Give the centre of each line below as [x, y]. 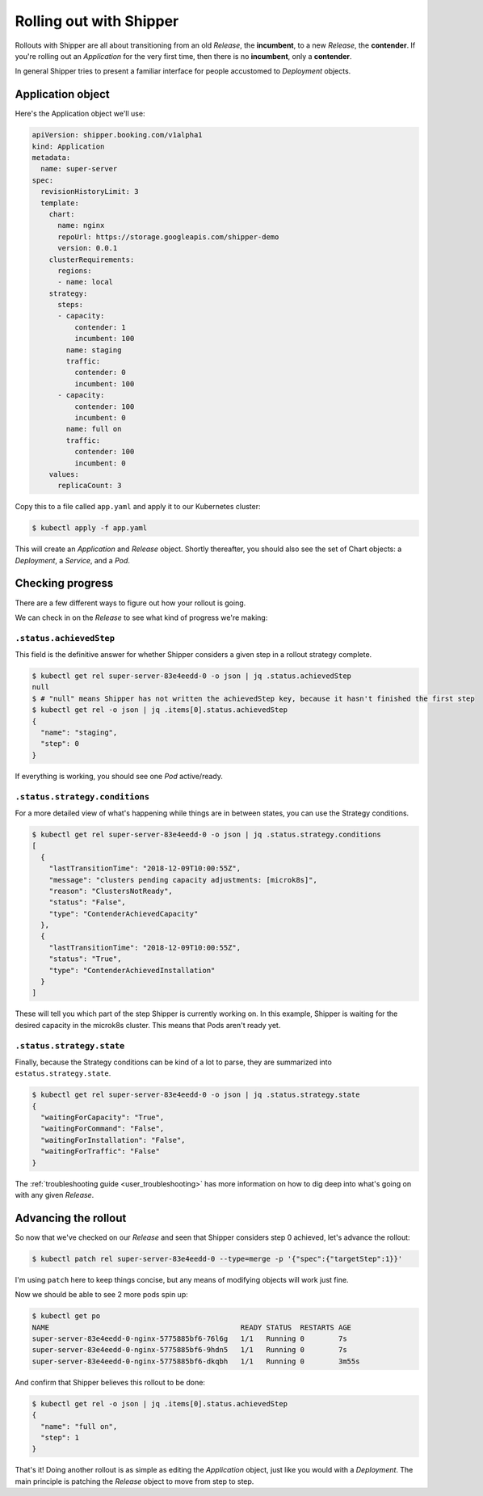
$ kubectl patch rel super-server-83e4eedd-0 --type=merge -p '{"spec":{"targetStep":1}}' [217, 1258]
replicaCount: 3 [90, 486]
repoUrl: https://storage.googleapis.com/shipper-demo [168, 237]
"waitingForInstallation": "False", [113, 1140]
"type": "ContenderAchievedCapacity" [124, 914]
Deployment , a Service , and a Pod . [73, 560]
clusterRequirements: [92, 259]
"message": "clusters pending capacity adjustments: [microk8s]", [183, 880]
